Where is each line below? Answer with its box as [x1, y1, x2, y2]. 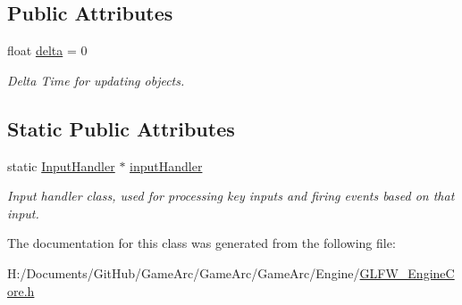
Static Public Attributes [7, 114, 235, 142]
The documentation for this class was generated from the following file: [7, 234, 396, 252]
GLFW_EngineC [359, 263, 455, 282]
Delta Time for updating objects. [7, 70, 185, 89]
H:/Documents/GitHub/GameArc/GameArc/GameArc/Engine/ [7, 263, 360, 282]
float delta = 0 [7, 41, 88, 60]
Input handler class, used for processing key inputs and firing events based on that [7, 186, 455, 205]
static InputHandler [7, 156, 115, 175]
